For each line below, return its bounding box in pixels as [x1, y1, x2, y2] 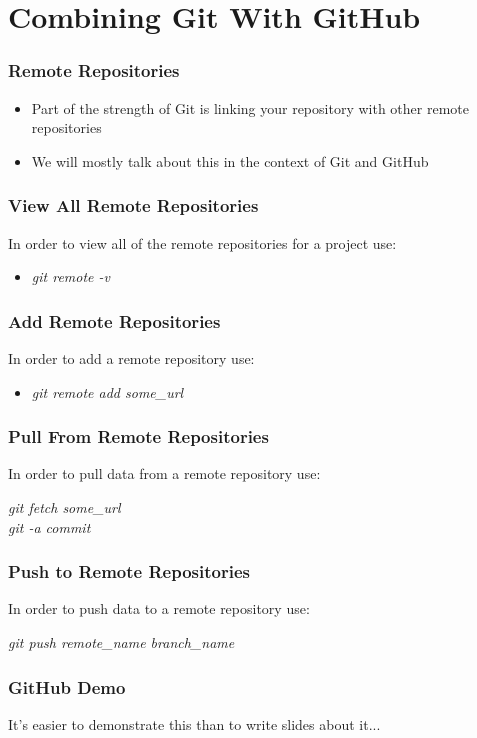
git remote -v [31, 266, 110, 287]
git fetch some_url [8, 497, 121, 517]
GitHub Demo [8, 674, 126, 699]
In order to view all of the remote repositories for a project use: [8, 232, 397, 253]
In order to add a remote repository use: [8, 348, 255, 368]
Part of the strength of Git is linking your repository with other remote [31, 97, 469, 118]
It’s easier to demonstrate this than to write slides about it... [8, 713, 381, 734]
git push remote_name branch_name [8, 632, 235, 652]
